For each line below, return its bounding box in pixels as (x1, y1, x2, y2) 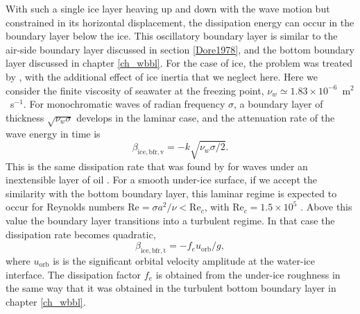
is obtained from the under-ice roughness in (155, 267, 341, 281)
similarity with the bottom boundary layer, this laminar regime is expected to (6, 185, 337, 200)
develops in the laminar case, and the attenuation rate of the (76, 110, 335, 124)
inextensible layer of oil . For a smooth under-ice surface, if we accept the (6, 172, 317, 187)
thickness (6, 110, 44, 124)
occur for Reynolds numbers (6, 199, 125, 214)
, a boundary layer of (234, 97, 323, 111)
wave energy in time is (6, 126, 101, 140)
